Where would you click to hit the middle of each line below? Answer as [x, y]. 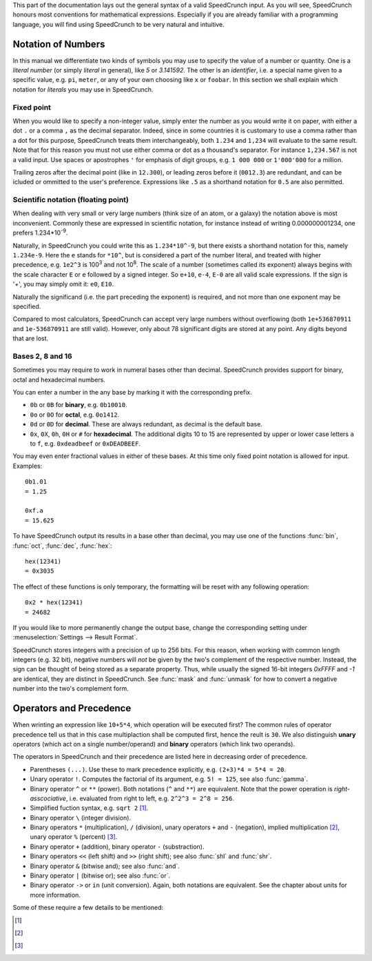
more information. [55, 895]
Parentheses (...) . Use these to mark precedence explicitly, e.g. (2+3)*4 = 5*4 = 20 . [158, 769]
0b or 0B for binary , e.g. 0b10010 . [79, 405]
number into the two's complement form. [71, 688]
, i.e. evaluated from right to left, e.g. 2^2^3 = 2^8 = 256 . [150, 798]
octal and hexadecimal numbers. [59, 379]
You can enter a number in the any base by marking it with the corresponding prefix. [132, 393]
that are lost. [31, 339]
